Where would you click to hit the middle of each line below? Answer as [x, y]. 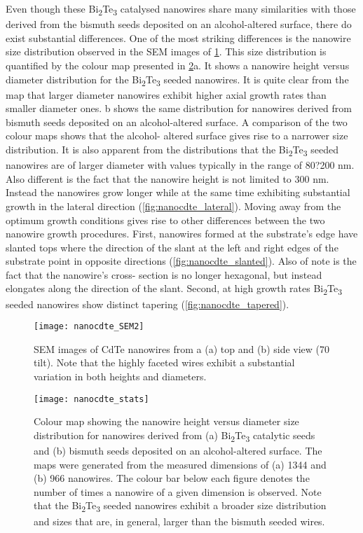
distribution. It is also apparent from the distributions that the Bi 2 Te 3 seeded [172, 150]
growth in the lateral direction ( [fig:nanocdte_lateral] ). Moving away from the [173, 206]
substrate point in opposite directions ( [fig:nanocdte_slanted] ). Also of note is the [181, 261]
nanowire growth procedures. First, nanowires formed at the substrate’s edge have [182, 234]
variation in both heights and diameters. [120, 376]
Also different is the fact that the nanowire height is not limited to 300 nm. [167, 178]
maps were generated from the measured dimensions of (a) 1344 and [180, 464]
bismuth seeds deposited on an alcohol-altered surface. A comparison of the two [177, 122]
